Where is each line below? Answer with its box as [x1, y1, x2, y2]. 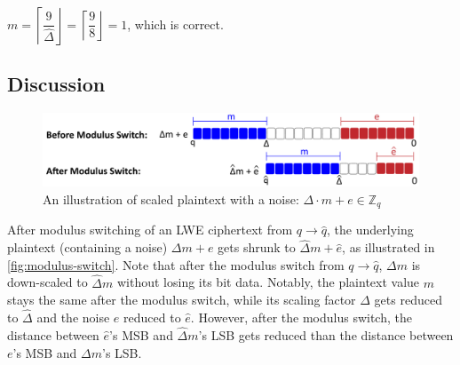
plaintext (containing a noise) [7, 238, 168, 257]
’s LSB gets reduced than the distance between [198, 325, 454, 344]
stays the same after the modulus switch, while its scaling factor [7, 290, 356, 309]
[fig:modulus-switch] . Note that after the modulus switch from [7, 255, 345, 274]
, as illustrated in [342, 238, 435, 257]
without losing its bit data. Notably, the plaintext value [116, 273, 420, 291]
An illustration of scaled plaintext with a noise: [43, 190, 299, 209]
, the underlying [327, 220, 414, 239]
